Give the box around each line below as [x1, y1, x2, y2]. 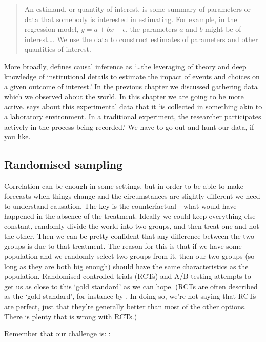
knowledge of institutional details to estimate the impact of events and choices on [4, 71, 260, 82]
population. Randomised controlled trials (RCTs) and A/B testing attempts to [4, 271, 251, 281]
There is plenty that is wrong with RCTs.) [4, 311, 137, 321]
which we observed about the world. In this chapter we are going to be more [4, 91, 244, 102]
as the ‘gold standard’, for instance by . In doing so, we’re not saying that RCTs [4, 291, 256, 301]
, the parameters [125, 24, 177, 34]
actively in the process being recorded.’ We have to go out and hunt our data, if [4, 121, 254, 132]
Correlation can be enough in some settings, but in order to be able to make [4, 180, 244, 191]
